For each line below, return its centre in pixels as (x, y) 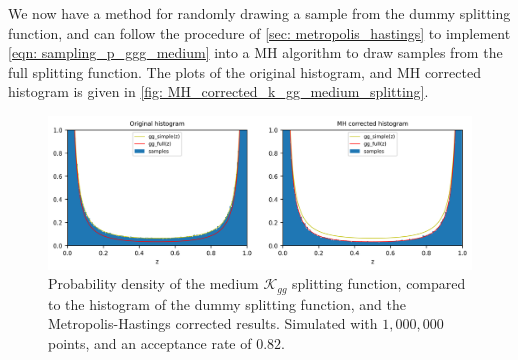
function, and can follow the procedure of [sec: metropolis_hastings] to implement (259, 32)
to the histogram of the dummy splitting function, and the (227, 303)
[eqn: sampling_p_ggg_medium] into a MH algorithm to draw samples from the (255, 52)
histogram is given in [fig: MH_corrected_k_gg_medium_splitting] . (218, 91)
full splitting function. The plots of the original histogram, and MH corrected (244, 71)
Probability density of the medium (153, 283)
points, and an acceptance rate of (150, 342)
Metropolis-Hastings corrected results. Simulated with (213, 323)
